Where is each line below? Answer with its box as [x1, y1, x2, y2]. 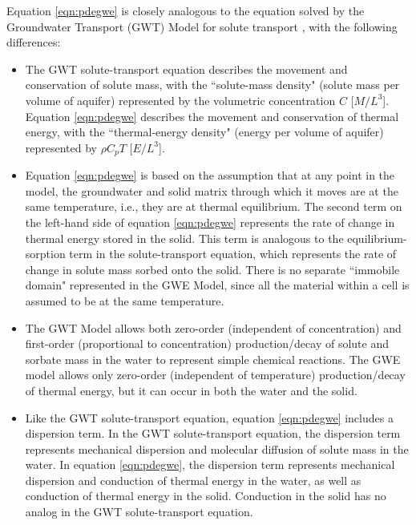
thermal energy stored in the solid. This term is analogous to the [25, 229, 344, 246]
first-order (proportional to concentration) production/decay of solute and [25, 335, 389, 352]
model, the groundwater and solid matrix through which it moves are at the [25, 182, 398, 199]
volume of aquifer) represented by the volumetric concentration [25, 91, 336, 108]
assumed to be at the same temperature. [25, 292, 224, 309]
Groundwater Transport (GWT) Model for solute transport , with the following [6, 18, 398, 34]
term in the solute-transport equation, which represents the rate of [69, 245, 397, 262]
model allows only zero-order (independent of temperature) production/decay [25, 366, 406, 383]
